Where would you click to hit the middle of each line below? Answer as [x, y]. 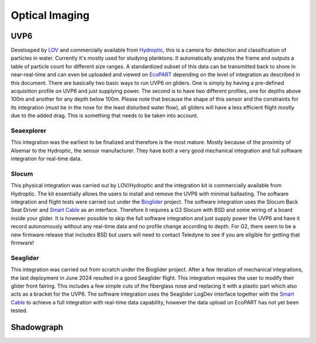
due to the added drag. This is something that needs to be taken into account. [104, 116]
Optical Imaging [50, 15]
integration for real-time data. [46, 159]
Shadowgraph [37, 327]
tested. [19, 311]
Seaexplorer [29, 131]
